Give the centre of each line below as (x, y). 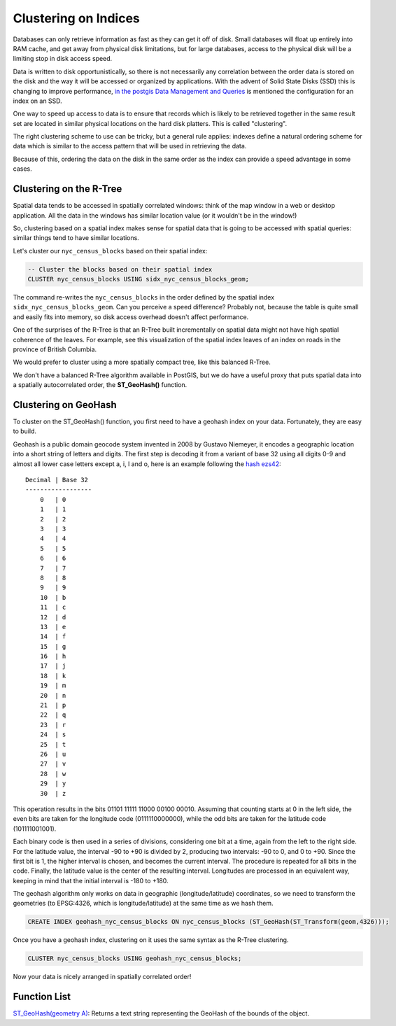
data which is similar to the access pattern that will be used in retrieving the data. (130, 146)
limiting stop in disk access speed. (63, 59)
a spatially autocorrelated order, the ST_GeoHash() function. (100, 385)
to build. (25, 431)
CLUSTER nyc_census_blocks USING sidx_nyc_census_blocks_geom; (139, 279)
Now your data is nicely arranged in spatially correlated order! (102, 977)
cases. (22, 169)
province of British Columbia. (55, 349)
